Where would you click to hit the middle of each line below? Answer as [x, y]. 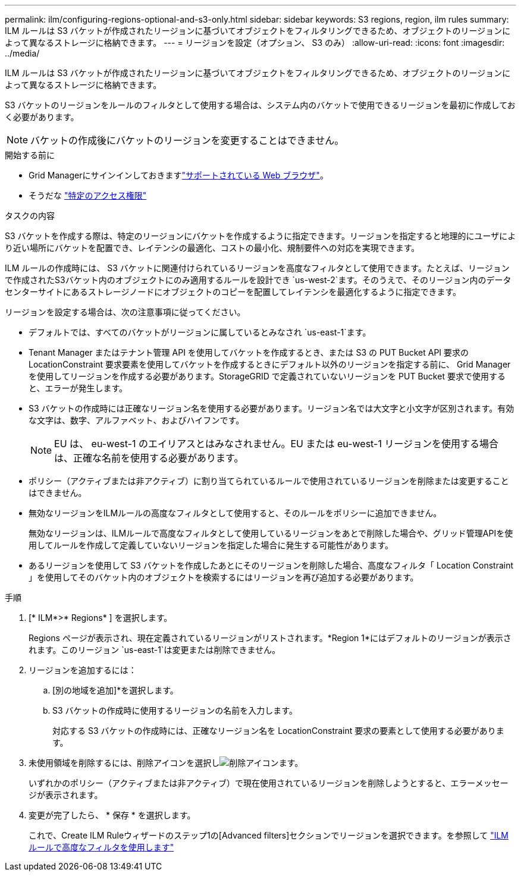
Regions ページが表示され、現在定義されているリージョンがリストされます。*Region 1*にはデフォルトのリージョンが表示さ [270, 638]
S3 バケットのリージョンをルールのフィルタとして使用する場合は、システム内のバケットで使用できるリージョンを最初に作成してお [260, 105]
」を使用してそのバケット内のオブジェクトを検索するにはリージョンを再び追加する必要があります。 [224, 577]
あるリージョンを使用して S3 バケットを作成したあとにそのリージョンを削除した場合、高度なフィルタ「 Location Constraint [271, 565]
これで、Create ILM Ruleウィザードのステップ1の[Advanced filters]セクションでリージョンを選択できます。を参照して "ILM [269, 835]
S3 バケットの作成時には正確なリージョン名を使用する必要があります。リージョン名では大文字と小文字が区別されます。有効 [272, 408]
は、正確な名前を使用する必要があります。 [149, 458]
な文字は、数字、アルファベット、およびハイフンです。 [136, 420]
